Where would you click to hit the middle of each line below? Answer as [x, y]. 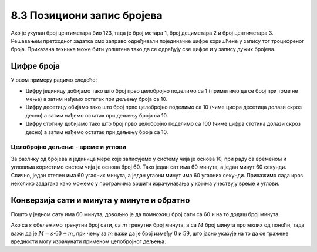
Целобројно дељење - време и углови [68, 147]
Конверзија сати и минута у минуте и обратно [100, 200]
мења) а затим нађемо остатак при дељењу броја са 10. [97, 99]
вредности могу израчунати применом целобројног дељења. [89, 241]
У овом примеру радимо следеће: [54, 80]
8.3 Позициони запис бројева [87, 15]
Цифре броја [36, 66]
